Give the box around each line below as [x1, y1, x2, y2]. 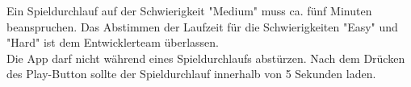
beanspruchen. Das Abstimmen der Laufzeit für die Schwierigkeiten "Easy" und [6, 18, 398, 35]
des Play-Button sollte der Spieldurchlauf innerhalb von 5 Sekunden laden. [6, 65, 376, 82]
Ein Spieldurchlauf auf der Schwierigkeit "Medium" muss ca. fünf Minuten [6, 2, 372, 19]
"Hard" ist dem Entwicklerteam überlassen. [6, 34, 220, 51]
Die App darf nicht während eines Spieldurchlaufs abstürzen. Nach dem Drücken [6, 49, 405, 66]
